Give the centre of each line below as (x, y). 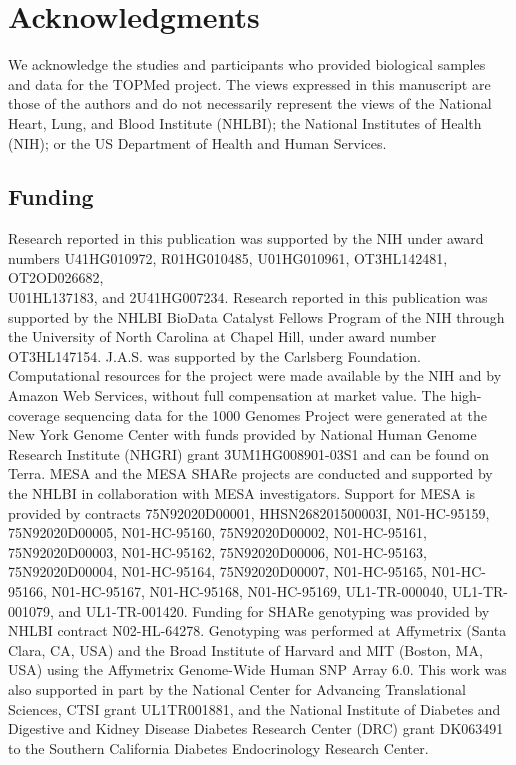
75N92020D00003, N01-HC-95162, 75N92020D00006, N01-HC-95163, (217, 551)
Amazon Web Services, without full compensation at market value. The (227, 395)
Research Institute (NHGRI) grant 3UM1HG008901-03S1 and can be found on (249, 453)
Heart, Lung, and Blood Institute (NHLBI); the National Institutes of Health (245, 122)
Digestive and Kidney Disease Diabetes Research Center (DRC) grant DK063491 (256, 728)
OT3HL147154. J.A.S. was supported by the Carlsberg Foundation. (214, 355)
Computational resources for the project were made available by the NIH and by (255, 375)
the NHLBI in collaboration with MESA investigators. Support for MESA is (242, 493)
